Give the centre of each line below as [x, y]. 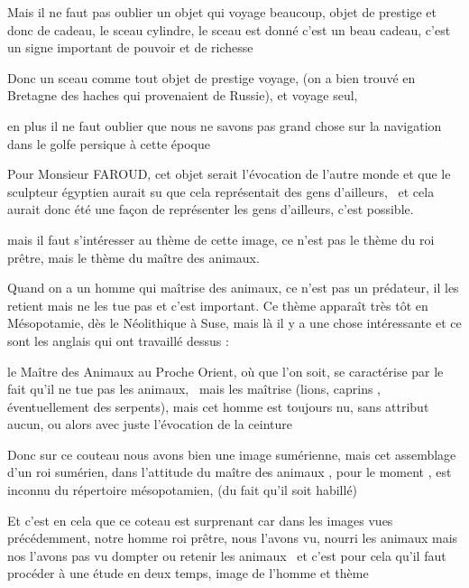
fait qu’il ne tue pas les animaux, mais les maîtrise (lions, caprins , [194, 389]
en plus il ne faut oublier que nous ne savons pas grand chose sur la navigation [225, 125]
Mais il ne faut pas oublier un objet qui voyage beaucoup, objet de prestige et [222, 12]
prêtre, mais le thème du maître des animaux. [133, 257]
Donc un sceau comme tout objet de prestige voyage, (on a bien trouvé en [212, 77]
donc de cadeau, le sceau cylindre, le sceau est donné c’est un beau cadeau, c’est [229, 29]
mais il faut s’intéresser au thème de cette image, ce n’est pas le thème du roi [221, 239]
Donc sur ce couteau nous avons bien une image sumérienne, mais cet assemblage [232, 454]
